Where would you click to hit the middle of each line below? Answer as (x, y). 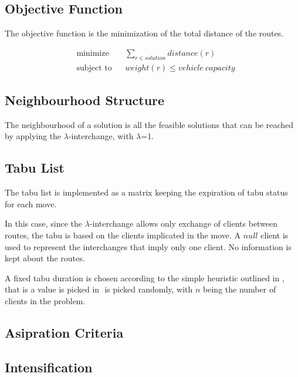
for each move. (31, 203)
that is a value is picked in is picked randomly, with (99, 289)
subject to (94, 68)
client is (275, 235)
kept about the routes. (45, 258)
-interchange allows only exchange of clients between (184, 223)
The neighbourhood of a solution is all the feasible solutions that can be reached (149, 124)
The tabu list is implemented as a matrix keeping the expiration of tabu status (146, 192)
